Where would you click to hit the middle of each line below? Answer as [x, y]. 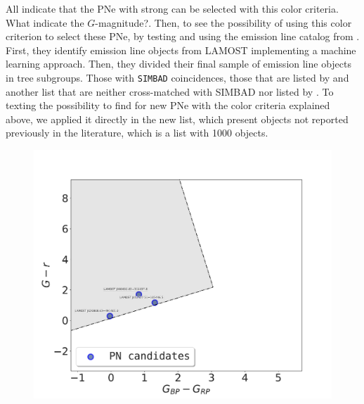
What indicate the [45, 22]
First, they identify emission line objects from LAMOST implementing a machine [181, 50]
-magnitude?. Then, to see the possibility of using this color [223, 22]
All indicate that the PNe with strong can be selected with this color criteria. [172, 8]
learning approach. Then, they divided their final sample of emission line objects [179, 64]
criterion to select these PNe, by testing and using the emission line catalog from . [183, 36]
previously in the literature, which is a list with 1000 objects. [137, 133]
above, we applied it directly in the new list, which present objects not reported [177, 119]
